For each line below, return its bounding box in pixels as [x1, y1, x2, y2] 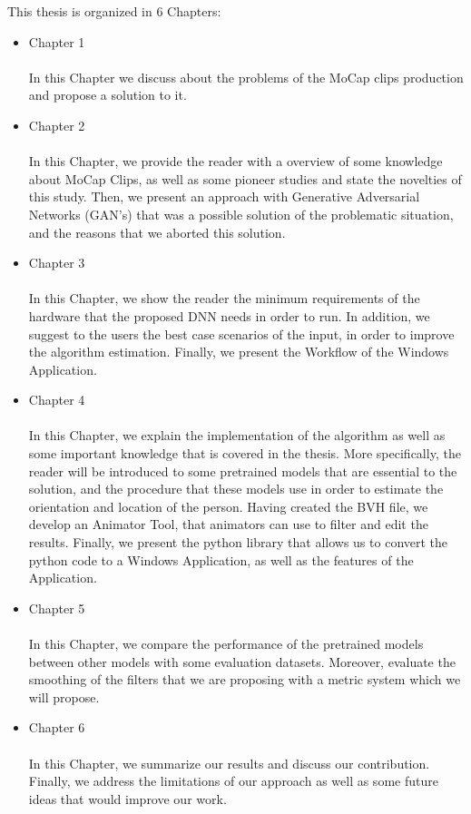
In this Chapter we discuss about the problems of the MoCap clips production [28, 67, 464, 86]
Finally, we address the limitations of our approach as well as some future [28, 771, 438, 790]
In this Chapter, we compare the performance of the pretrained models [28, 634, 424, 652]
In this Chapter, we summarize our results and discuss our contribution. [28, 753, 430, 772]
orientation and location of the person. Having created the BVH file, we [28, 496, 428, 515]
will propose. [28, 687, 100, 706]
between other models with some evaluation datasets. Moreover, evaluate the [28, 652, 456, 671]
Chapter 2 [28, 115, 85, 134]
